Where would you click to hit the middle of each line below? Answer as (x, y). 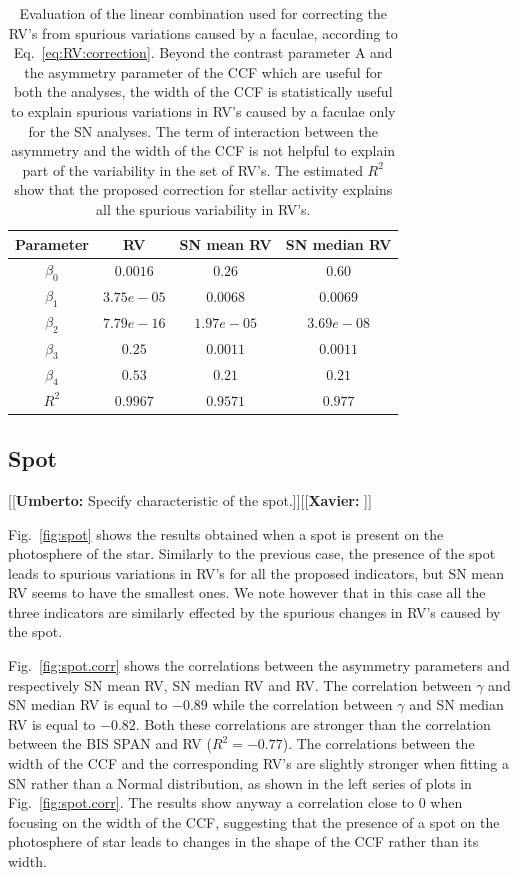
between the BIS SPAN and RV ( (110, 743)
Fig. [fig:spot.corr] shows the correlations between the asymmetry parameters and (259, 665)
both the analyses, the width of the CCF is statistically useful (203, 91)
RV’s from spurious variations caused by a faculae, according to (203, 32)
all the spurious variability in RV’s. (203, 208)
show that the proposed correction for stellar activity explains (203, 189)
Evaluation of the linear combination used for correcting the (203, 13)
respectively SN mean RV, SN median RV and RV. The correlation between (240, 684)
